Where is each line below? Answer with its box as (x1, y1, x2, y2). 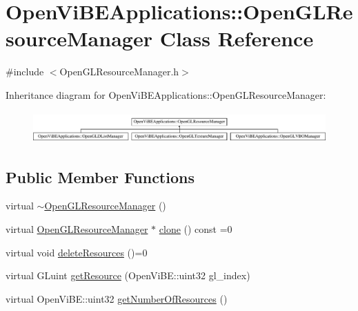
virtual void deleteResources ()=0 (6, 245, 148, 259)
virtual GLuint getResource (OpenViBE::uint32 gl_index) (6, 268, 250, 283)
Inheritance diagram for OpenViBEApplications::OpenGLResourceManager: (6, 87, 326, 102)
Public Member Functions (6, 166, 195, 187)
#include (6, 64, 44, 79)
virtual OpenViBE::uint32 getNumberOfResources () (6, 291, 228, 305)
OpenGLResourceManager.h (59, 64, 179, 79)
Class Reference (159, 24, 314, 53)
